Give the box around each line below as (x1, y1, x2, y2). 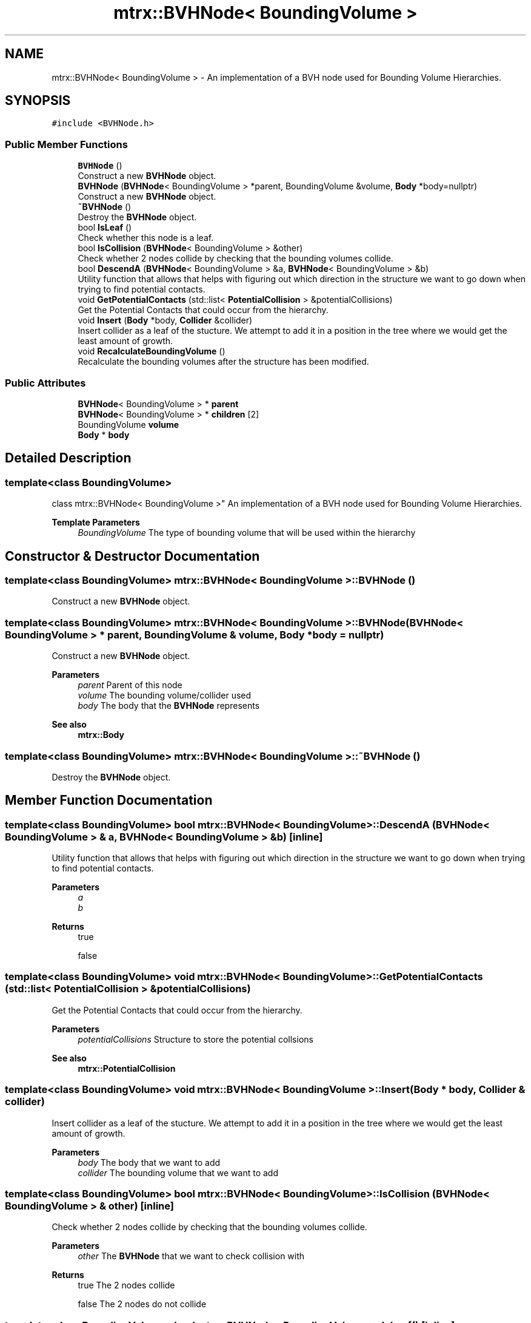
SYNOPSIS (5, 93, 71, 109)
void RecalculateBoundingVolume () (78, 346, 225, 357)
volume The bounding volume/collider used (78, 690, 252, 701)
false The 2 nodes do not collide (78, 1299, 207, 1310)
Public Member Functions (5, 138, 128, 151)
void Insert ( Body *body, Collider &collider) (78, 315, 253, 326)
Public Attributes (5, 376, 86, 389)
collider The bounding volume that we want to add (78, 1167, 278, 1178)
